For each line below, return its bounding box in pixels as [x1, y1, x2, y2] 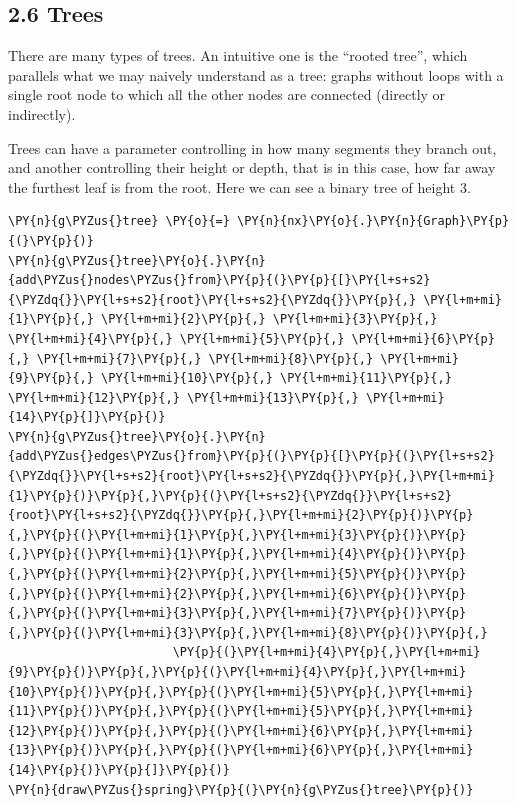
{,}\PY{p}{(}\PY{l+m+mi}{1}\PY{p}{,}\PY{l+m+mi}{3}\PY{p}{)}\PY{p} [8, 527, 467, 542]
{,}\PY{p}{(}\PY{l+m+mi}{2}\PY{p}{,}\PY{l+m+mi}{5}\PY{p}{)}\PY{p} [8, 567, 467, 582]
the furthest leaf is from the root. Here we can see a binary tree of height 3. [8, 176, 471, 197]
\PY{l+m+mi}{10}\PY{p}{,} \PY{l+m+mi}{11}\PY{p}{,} [101, 371, 452, 386]
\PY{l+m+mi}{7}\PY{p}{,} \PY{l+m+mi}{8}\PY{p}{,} [36, 351, 374, 366]
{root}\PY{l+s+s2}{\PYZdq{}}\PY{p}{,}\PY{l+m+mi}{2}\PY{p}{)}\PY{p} [8, 508, 474, 523]
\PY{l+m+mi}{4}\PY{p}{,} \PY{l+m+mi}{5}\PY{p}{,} [8, 331, 345, 346]
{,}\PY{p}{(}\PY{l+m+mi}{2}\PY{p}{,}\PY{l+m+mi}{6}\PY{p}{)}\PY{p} [8, 586, 467, 601]
